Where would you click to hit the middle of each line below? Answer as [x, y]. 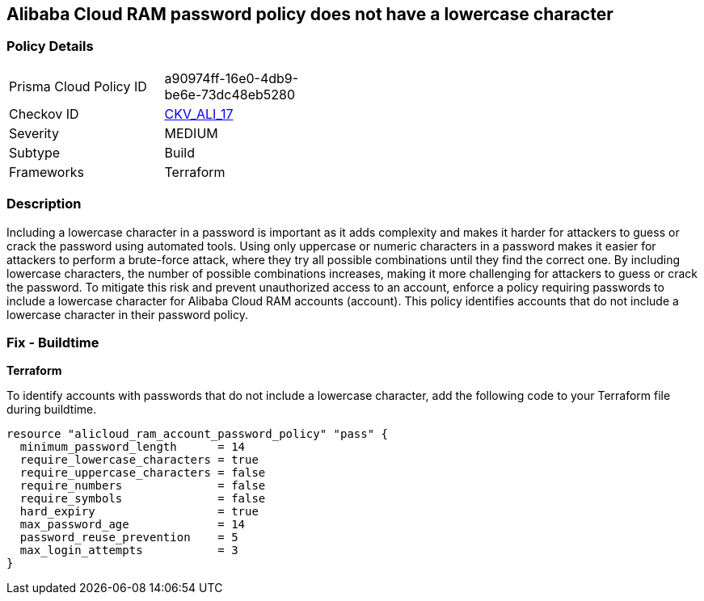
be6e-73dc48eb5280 [230, 94]
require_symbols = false [143, 499]
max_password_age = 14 [133, 525]
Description [44, 204]
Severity [34, 133]
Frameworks [46, 172]
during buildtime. [52, 410]
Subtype [35, 152]
